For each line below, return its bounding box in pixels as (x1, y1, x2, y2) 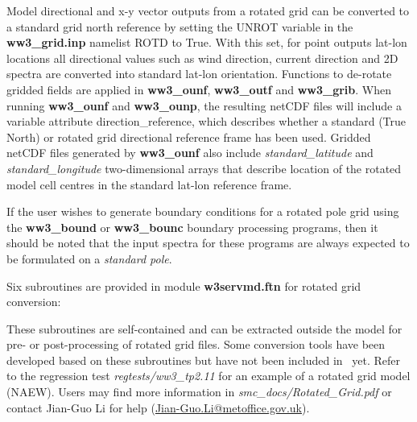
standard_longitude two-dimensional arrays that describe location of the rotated (6, 159, 402, 176)
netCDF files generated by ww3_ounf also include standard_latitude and (6, 144, 374, 161)
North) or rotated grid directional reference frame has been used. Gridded (6, 128, 371, 145)
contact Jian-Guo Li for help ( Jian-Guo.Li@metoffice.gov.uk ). (6, 399, 310, 416)
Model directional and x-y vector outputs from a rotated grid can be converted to (6, 2, 410, 19)
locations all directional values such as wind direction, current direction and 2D (6, 49, 398, 66)
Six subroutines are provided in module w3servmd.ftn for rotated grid (6, 277, 361, 294)
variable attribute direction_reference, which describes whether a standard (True (6, 113, 407, 130)
